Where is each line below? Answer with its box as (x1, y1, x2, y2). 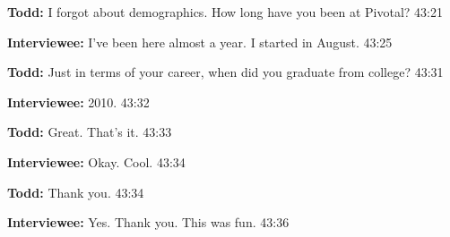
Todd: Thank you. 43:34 (7, 182, 144, 201)
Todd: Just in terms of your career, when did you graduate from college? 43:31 (7, 63, 444, 81)
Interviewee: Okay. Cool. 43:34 (7, 152, 186, 171)
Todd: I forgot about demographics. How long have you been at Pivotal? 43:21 (7, 3, 443, 21)
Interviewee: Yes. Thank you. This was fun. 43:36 (7, 213, 290, 232)
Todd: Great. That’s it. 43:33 (7, 123, 172, 141)
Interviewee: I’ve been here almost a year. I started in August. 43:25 (7, 32, 393, 51)
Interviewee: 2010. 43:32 (7, 92, 150, 111)
